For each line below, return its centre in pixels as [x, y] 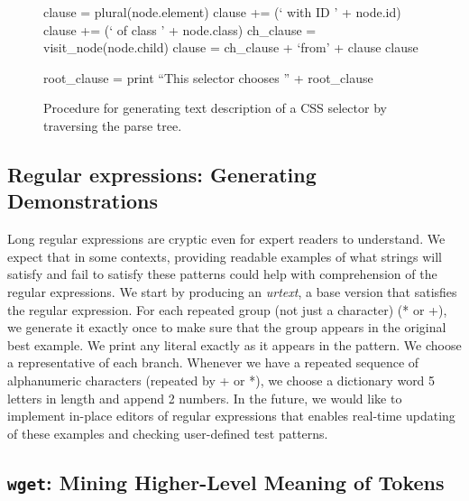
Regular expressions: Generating [162, 174]
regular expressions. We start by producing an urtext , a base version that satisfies [232, 291]
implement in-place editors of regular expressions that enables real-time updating [231, 416]
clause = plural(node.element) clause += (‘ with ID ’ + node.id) [222, 12]
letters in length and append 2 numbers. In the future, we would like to [205, 398]
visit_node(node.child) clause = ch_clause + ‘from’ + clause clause [231, 47]
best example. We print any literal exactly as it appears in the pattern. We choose [234, 344]
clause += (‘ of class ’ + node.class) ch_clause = [180, 29]
